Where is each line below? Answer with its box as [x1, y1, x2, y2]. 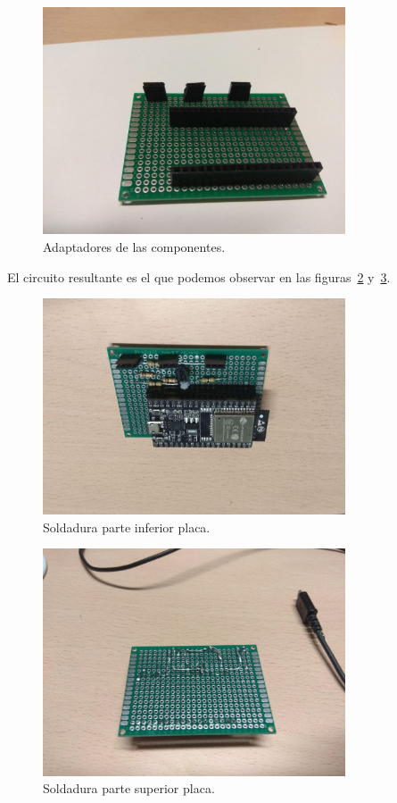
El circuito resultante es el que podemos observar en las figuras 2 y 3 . [7, 267, 391, 286]
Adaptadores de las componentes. [43, 237, 226, 255]
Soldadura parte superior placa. [43, 779, 215, 798]
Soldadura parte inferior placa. [43, 517, 211, 536]
